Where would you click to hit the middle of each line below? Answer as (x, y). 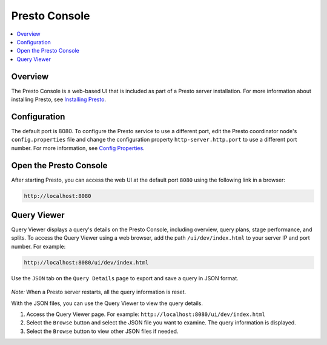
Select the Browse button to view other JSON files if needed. (102, 331)
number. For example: (38, 246)
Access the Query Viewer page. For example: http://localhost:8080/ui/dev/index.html (146, 314)
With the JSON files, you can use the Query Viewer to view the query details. (107, 303)
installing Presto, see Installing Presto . (58, 99)
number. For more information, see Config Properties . (78, 148)
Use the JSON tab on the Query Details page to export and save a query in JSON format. (125, 278)
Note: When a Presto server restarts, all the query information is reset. (99, 292)
